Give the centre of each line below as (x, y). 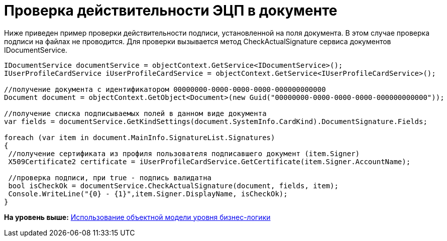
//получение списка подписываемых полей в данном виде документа (135, 113)
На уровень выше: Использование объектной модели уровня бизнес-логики (137, 217)
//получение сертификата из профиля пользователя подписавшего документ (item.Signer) (184, 153)
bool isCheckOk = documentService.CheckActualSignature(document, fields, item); (173, 186)
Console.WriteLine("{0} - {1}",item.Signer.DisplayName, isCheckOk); (148, 194)
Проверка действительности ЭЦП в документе (171, 11)
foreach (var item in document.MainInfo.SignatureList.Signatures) (140, 137)
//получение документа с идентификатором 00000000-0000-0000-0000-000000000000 (165, 89)
